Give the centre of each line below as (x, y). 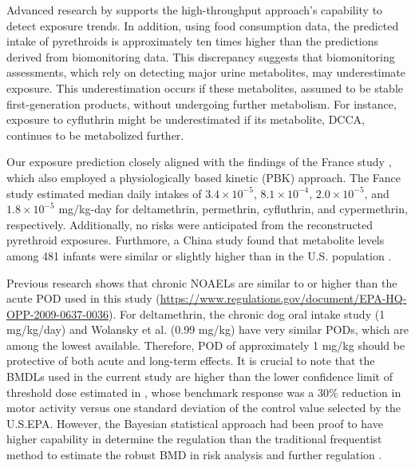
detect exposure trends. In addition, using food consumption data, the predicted (203, 25)
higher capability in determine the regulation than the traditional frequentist (194, 439)
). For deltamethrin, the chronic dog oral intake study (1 (247, 313)
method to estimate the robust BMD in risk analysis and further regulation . (194, 455)
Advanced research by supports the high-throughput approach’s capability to (195, 10)
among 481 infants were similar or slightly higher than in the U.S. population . (199, 255)
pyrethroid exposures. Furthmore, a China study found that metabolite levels (196, 240)
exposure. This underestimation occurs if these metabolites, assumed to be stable (205, 87)
